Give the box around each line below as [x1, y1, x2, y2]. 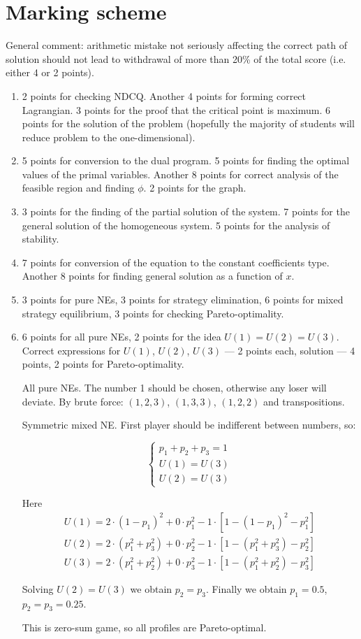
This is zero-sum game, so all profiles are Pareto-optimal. [22, 620, 267, 635]
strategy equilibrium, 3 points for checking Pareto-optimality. [22, 306, 284, 320]
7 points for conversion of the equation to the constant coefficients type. [22, 254, 330, 269]
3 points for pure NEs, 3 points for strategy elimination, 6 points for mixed [22, 292, 344, 307]
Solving [22, 581, 54, 596]
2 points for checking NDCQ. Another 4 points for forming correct [22, 88, 307, 103]
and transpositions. [263, 394, 345, 408]
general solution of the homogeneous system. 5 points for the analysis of [22, 217, 330, 232]
